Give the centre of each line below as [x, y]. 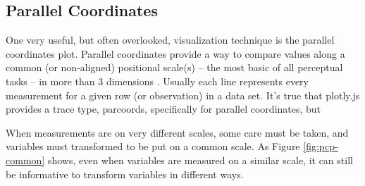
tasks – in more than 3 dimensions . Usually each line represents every [157, 81]
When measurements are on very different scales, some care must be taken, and [177, 132]
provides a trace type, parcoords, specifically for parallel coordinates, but [163, 109]
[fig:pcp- [321, 146]
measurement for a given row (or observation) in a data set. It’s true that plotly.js [183, 95]
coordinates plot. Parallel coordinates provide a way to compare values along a [175, 53]
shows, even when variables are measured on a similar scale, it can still [200, 160]
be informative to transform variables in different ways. [125, 174]
